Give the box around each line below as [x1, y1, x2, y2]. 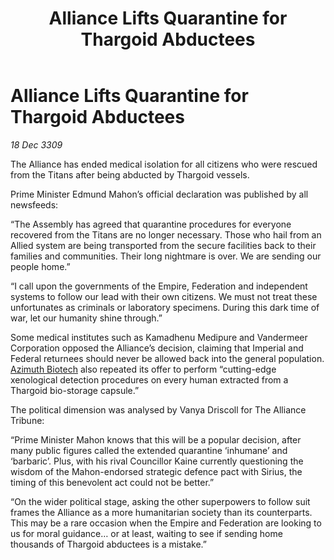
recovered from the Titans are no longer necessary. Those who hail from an [10, 228, 322, 241]
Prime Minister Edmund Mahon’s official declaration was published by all [10, 188, 309, 200]
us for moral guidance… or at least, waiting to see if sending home [10, 527, 283, 539]
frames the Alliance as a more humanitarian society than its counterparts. [10, 506, 313, 518]
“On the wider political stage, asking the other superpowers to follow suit [10, 495, 311, 507]
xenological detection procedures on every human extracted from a [10, 373, 289, 386]
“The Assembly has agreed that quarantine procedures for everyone [10, 218, 292, 230]
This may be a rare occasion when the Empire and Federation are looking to [10, 517, 322, 529]
